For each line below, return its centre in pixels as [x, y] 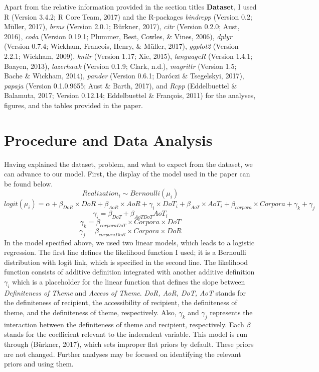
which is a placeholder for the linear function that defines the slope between [129, 282]
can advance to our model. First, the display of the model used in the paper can [127, 174]
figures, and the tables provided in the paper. [73, 105]
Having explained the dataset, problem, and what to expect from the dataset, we [128, 164]
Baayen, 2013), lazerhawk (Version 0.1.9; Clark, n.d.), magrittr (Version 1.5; [120, 66]
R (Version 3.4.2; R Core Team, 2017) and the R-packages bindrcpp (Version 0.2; [128, 16]
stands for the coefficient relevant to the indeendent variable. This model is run [126, 334]
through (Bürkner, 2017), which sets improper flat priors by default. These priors [129, 344]
